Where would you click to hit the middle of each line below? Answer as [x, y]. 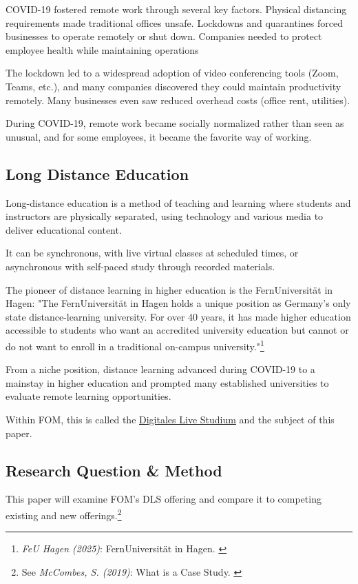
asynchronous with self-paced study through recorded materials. [140, 266]
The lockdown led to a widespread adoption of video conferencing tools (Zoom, [172, 73]
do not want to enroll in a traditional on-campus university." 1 [135, 345]
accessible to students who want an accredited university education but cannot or [177, 330]
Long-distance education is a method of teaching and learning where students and [178, 202]
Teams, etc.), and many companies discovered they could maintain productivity [173, 86]
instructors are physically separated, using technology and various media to [165, 216]
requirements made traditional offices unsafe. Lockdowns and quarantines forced [174, 22]
